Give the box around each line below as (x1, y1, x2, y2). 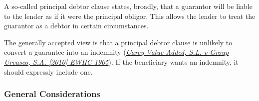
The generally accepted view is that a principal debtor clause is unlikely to (4, 37, 233, 47)
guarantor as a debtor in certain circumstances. (4, 20, 149, 31)
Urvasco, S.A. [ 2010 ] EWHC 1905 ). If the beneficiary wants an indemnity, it (4, 56, 239, 67)
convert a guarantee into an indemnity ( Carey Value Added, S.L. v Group (4, 47, 229, 57)
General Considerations (4, 88, 100, 100)
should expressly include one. (4, 66, 93, 77)
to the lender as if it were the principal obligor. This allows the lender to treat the (4, 10, 256, 21)
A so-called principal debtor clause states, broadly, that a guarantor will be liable (4, 1, 253, 11)
